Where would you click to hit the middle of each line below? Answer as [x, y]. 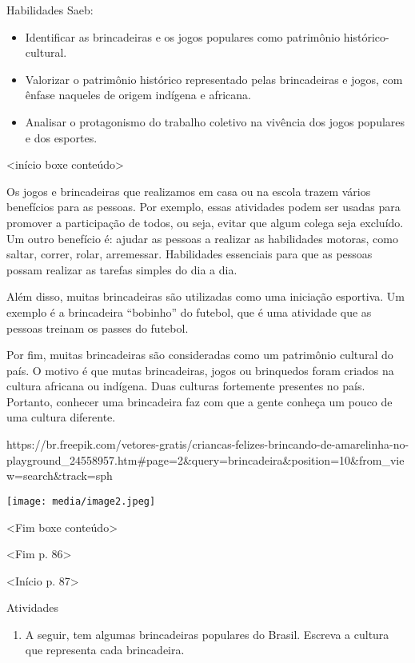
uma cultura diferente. [61, 417]
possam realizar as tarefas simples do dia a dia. [122, 269]
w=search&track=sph [60, 475]
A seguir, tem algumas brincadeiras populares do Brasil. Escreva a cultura [207, 634]
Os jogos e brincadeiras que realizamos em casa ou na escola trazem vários [189, 191]
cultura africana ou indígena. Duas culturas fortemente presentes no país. [186, 386]
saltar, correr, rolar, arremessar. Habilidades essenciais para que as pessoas [190, 254]
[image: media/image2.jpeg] [81, 501]
